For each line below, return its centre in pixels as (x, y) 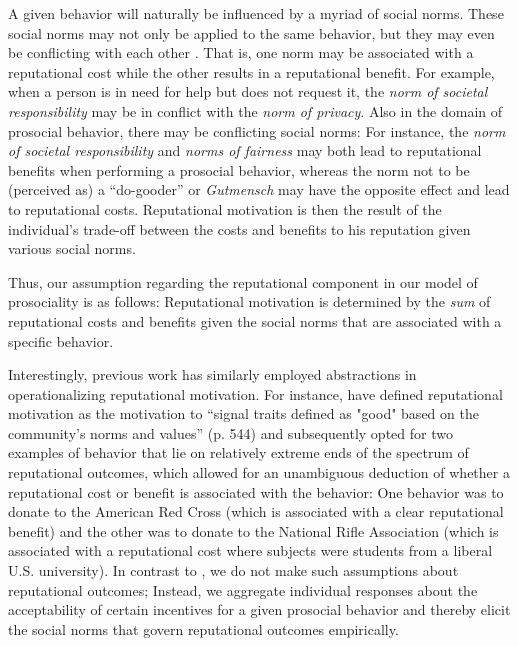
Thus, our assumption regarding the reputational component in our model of (243, 281)
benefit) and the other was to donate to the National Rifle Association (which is (253, 530)
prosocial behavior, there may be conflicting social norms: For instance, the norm (257, 130)
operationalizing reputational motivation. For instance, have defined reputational (255, 393)
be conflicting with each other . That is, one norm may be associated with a (241, 52)
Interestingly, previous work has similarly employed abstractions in (212, 374)
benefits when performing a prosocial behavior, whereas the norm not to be (239, 169)
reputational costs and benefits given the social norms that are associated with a (255, 320)
